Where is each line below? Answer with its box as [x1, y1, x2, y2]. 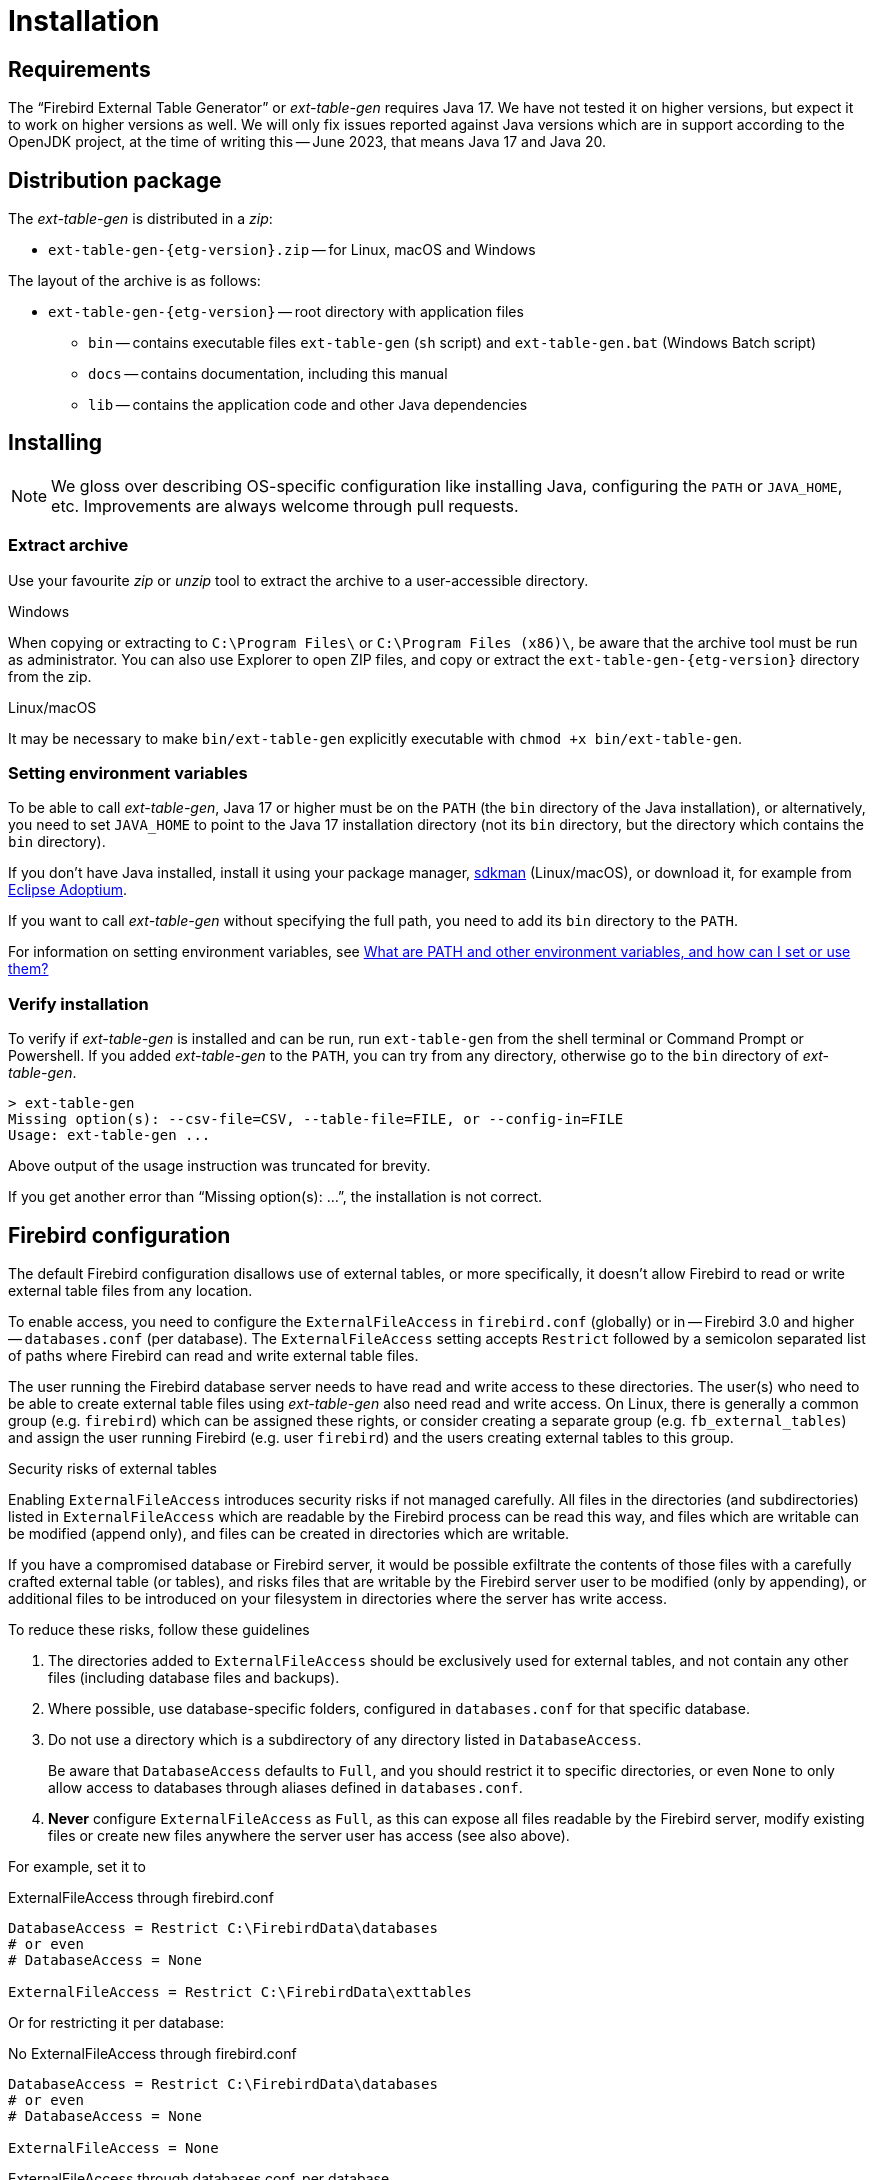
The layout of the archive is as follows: [8, 272, 261, 290]
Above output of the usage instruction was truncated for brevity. [8, 1157, 431, 1175]
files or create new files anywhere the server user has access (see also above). [48, 1826, 570, 1844]
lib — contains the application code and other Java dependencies [88, 396, 528, 414]
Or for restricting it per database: [8, 2013, 224, 2031]
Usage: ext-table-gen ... [8, 1127, 211, 1144]
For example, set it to [8, 1857, 146, 1875]
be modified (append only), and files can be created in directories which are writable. [8, 1524, 570, 1542]
